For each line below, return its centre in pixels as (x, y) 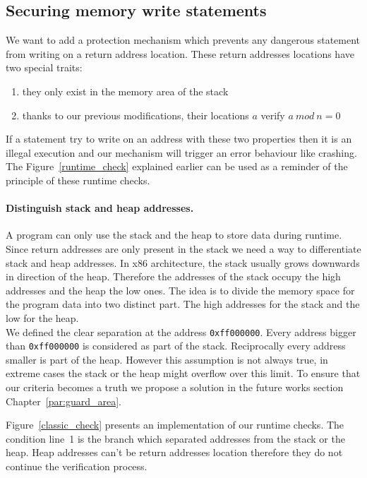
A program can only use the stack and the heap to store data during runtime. (174, 235)
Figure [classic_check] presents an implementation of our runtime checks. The (175, 425)
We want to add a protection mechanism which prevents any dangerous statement (183, 40)
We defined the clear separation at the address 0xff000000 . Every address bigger (181, 331)
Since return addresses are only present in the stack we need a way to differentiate (183, 248)
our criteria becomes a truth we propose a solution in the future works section (175, 387)
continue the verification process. (77, 466)
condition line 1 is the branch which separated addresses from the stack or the (175, 438)
